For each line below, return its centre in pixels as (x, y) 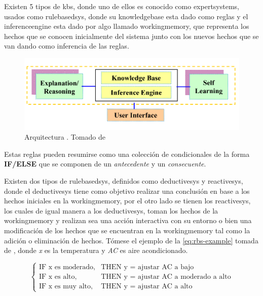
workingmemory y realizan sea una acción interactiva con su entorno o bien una (128, 220)
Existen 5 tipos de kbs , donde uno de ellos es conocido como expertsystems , (122, 6)
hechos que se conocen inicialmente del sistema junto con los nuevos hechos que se (131, 36)
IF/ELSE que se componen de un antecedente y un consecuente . (105, 164)
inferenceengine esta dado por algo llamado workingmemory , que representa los (127, 26)
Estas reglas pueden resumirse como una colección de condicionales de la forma (127, 154)
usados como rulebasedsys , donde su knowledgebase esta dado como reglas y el (126, 16)
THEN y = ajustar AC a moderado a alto (166, 277)
